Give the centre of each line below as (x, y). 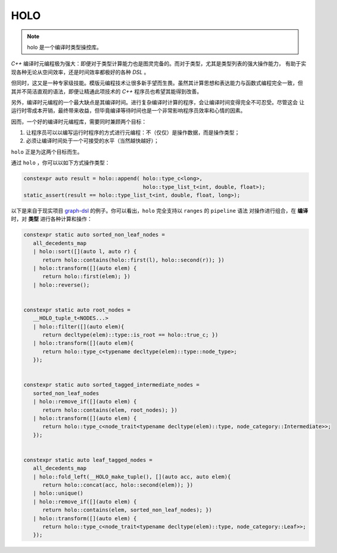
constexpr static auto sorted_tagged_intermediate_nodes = (111, 385)
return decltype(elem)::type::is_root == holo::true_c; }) (130, 335)
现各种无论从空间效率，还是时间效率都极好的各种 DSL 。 (80, 72)
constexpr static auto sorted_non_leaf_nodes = (94, 235)
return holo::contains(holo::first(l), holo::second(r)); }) (134, 260)
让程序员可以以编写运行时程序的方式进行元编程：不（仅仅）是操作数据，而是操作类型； (133, 133)
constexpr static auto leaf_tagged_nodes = (88, 460)
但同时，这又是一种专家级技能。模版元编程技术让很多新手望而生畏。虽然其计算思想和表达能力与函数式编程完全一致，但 (157, 83)
